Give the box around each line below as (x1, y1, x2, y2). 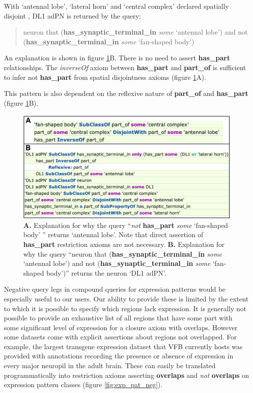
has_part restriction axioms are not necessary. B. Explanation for (23, 239, 225, 249)
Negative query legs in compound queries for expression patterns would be (4, 284, 226, 294)
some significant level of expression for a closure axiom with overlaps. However (4, 322, 238, 332)
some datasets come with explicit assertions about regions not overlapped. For (4, 332, 237, 342)
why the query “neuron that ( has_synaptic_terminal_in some (23, 248, 222, 259)
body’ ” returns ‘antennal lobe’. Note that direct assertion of (23, 229, 203, 240)
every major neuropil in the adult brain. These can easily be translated (4, 360, 216, 371)
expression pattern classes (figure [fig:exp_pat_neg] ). (4, 379, 163, 390)
